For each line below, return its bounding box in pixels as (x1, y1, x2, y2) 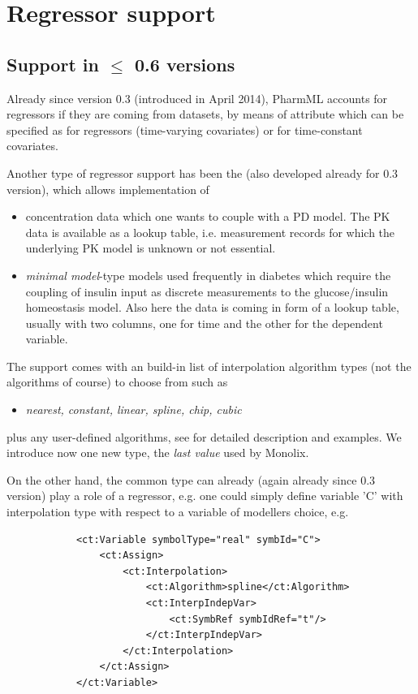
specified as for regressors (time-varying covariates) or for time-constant (6, 121, 363, 138)
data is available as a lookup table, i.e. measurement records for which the (25, 223, 395, 240)
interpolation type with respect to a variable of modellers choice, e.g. (6, 503, 349, 520)
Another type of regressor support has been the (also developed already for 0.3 (6, 164, 399, 181)
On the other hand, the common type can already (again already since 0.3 (6, 471, 376, 488)
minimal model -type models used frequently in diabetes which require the (25, 266, 391, 283)
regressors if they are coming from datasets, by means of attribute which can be (6, 106, 404, 123)
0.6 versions (135, 51, 235, 76)
